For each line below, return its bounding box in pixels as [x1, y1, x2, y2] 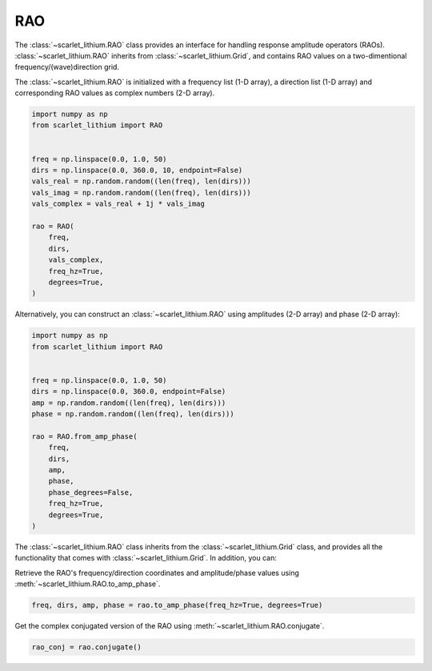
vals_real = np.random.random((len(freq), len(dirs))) [31, 177, 251, 186]
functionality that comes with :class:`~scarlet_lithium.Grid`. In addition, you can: [14, 553, 278, 563]
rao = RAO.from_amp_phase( [31, 432, 138, 440]
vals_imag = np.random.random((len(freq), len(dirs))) [31, 188, 251, 197]
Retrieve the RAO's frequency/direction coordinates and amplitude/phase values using [14, 568, 300, 577]
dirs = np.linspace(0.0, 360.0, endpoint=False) [31, 387, 226, 396]
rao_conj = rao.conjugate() [31, 643, 142, 652]
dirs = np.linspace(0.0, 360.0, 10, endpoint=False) [31, 166, 243, 175]
